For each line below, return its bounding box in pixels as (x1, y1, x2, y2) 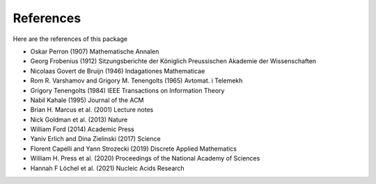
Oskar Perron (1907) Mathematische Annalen (30, 47, 159, 56)
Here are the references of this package (13, 35, 128, 43)
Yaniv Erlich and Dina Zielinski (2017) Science (30, 135, 161, 143)
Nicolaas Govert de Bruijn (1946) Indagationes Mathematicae (30, 67, 205, 75)
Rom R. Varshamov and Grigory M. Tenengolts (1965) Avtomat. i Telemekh (30, 76, 243, 85)
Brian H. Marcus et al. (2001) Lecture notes (30, 106, 154, 114)
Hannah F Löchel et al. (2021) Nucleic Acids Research (30, 164, 185, 172)
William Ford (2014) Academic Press (30, 125, 135, 133)
